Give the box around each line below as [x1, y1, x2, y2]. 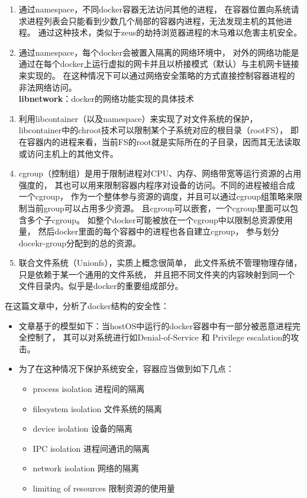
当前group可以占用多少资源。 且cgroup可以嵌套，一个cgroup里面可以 [27, 201, 290, 214]
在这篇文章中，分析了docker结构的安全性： [5, 300, 169, 312]
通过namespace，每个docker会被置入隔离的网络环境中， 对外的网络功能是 [18, 46, 299, 58]
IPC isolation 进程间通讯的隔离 [33, 442, 150, 454]
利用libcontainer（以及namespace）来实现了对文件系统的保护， [18, 112, 258, 124]
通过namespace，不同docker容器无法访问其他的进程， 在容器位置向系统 [18, 3, 291, 15]
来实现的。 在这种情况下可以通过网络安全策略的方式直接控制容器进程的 [18, 69, 295, 81]
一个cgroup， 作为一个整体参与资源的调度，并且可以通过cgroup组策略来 [18, 190, 295, 203]
